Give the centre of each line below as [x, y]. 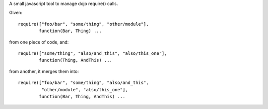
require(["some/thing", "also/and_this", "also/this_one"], [93, 53]
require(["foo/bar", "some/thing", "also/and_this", [83, 83]
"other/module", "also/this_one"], [85, 90]
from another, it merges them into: [44, 71]
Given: [16, 13]
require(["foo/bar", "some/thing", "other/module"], [83, 24]
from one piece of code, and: [39, 42]
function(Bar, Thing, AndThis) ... [82, 96]
